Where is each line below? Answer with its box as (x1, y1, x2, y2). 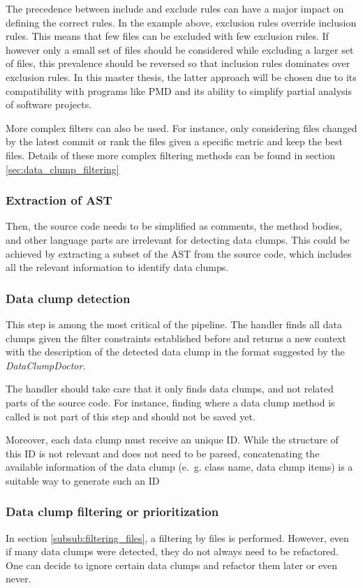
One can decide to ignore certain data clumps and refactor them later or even (6, 557, 338, 572)
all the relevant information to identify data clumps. (6, 260, 229, 274)
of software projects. (6, 97, 92, 112)
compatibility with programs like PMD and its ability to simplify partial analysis (6, 83, 353, 98)
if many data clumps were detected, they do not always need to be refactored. (6, 544, 339, 559)
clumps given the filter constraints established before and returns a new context (6, 330, 346, 345)
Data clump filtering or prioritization (6, 503, 219, 520)
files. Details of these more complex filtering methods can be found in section (6, 147, 335, 162)
